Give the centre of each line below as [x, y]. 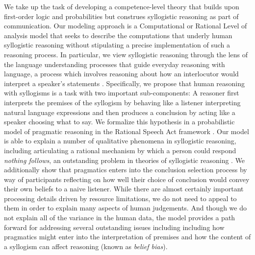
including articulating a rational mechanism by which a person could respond [120, 150]
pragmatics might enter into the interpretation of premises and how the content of [127, 237]
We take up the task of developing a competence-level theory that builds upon [122, 6]
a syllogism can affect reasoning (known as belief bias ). [86, 246]
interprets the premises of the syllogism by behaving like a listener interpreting [122, 102]
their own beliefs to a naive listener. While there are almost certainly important [124, 189]
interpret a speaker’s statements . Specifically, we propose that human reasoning [125, 83]
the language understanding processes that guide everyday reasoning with [115, 64]
